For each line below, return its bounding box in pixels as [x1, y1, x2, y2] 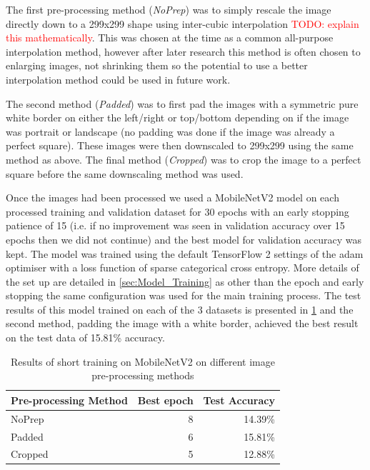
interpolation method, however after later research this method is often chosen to [6, 44, 361, 59]
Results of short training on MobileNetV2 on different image [10, 354, 275, 369]
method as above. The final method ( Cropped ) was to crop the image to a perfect [6, 151, 361, 166]
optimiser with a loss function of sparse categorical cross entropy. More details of [6, 260, 359, 275]
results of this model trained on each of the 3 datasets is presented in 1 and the [6, 301, 354, 316]
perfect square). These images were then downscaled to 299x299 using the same [6, 138, 354, 153]
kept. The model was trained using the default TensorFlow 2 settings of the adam [6, 246, 364, 261]
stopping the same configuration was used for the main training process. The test [6, 288, 361, 303]
